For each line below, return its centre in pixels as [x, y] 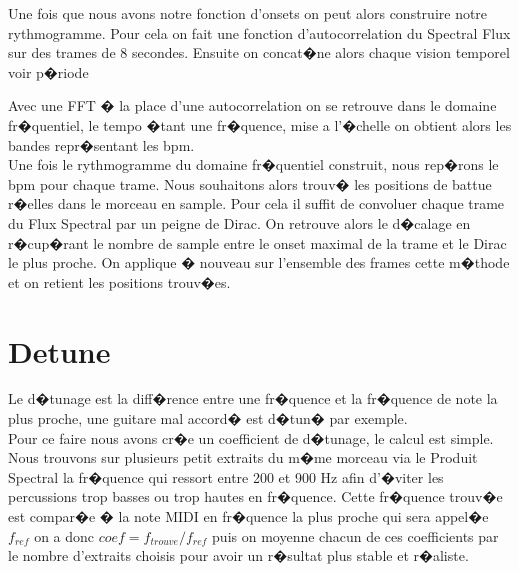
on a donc [64, 535]
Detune [59, 350]
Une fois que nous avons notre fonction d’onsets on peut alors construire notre [248, 13]
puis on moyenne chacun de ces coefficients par [355, 535]
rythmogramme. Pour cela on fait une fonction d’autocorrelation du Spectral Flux [259, 32]
